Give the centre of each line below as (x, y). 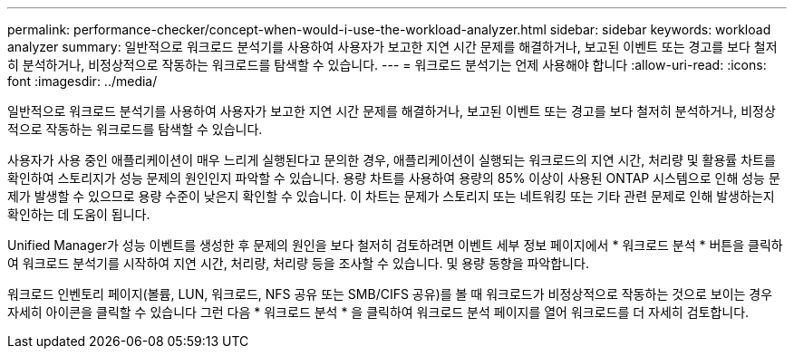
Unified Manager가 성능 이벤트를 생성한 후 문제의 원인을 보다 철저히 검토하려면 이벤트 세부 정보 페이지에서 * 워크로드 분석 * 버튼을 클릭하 (395, 245)
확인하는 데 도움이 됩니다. (79, 214)
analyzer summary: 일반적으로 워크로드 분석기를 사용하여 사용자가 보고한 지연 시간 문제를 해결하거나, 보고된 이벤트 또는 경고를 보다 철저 (392, 47)
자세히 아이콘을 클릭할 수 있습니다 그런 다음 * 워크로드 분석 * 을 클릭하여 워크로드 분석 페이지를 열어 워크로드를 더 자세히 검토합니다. (378, 312)
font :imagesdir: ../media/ (82, 81)
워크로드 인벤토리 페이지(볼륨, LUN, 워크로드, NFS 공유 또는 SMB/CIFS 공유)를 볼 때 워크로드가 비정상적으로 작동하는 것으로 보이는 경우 (390, 294)
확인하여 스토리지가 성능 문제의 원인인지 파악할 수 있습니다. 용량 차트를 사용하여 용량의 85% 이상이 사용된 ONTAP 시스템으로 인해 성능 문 (394, 178)
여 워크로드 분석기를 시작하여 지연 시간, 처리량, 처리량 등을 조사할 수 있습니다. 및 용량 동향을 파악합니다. (298, 263)
